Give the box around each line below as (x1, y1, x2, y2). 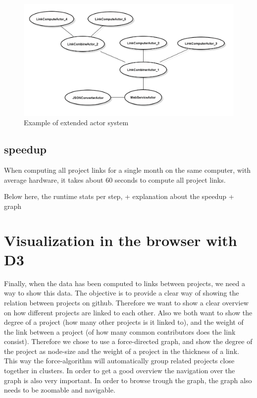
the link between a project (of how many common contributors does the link (4, 326, 236, 337)
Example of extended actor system (24, 117, 129, 128)
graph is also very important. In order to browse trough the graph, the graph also (4, 375, 252, 385)
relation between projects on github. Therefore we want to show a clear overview (4, 297, 249, 307)
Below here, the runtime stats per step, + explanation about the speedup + (4, 191, 234, 201)
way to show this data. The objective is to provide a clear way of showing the (4, 288, 239, 298)
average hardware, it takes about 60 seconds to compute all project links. (4, 174, 226, 185)
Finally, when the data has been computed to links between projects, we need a (4, 278, 245, 288)
